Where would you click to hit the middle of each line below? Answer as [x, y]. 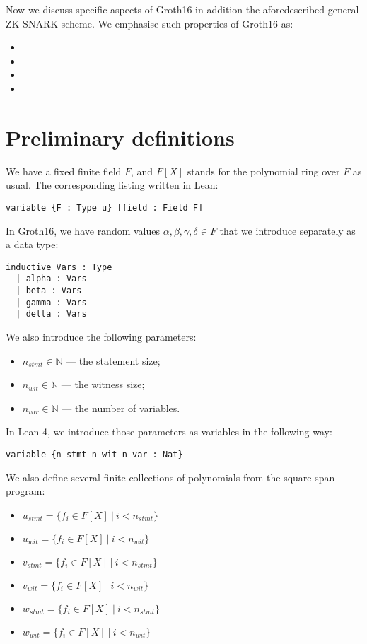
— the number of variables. [121, 408]
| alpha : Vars [51, 279]
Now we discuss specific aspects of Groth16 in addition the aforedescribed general [182, 9]
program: [25, 491]
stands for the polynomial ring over [263, 171]
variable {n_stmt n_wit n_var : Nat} [94, 454]
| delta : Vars [51, 314]
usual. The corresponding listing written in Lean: [112, 185]
